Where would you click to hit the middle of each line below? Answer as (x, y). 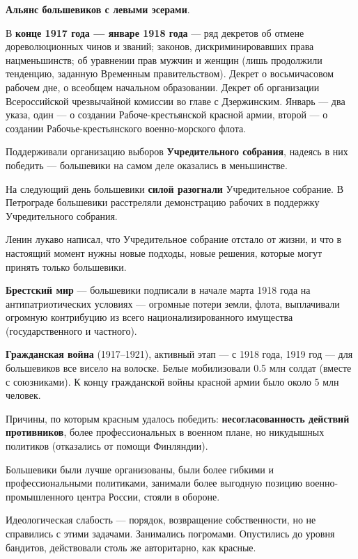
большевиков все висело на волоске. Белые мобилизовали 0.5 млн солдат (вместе (179, 368)
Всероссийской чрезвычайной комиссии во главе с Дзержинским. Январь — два (176, 101)
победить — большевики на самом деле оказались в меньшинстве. (147, 165)
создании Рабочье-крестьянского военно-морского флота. (126, 128)
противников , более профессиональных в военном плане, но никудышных (165, 432)
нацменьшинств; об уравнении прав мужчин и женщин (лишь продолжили (164, 60)
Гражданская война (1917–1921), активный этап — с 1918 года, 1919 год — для (179, 354)
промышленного (40, 496)
